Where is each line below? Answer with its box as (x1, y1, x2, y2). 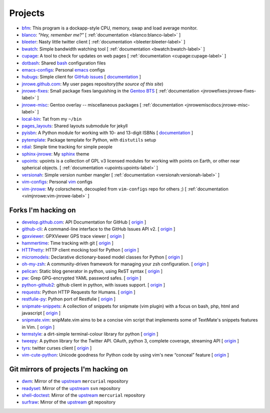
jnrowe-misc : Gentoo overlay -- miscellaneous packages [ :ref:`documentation (21, 101, 183, 107)
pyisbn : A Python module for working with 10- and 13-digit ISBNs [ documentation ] (21, 130, 193, 136)
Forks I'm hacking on (9, 205, 76, 214)
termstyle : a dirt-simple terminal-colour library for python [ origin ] (21, 331, 158, 337)
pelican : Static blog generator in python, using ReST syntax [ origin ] (21, 268, 162, 274)
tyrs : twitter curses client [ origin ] (21, 345, 92, 351)
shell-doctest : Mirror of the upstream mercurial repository (21, 392, 145, 398)
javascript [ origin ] (21, 310, 61, 316)
